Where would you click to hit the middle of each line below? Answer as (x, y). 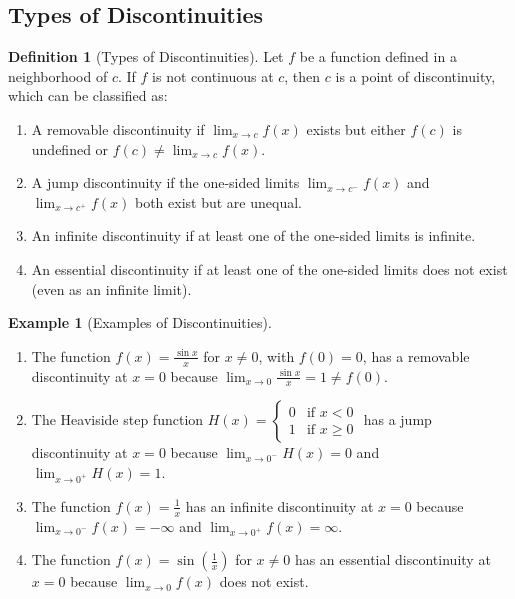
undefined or (70, 148)
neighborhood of (58, 75)
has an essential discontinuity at (392, 559)
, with (276, 355)
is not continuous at (213, 75)
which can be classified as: (88, 95)
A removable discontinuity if (118, 128)
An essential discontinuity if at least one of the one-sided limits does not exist (269, 268)
